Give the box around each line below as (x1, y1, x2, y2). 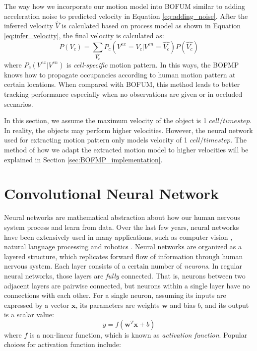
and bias (170, 299, 195, 310)
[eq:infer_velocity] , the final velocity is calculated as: (4, 30, 164, 40)
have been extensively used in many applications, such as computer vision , (4, 231, 233, 242)
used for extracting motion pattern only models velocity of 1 (4, 135, 188, 145)
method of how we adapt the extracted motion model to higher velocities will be (4, 144, 249, 155)
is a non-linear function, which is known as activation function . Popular (30, 329, 248, 340)
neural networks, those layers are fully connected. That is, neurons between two (4, 270, 246, 281)
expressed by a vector (4, 299, 69, 310)
